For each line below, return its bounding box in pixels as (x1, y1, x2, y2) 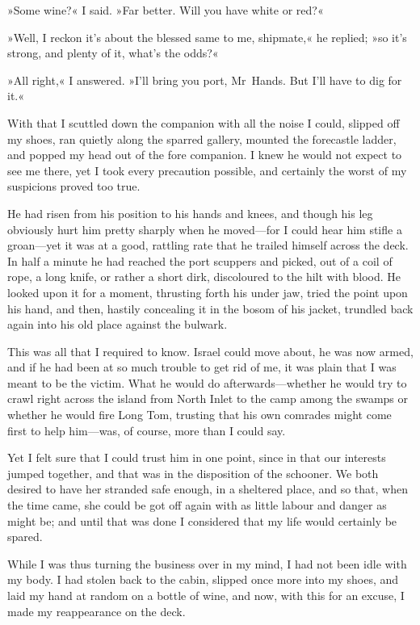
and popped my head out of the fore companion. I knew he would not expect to (7, 146, 402, 163)
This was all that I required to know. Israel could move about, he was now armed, (7, 342, 414, 359)
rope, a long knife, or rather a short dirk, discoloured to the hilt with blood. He (7, 268, 401, 285)
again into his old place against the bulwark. (7, 316, 228, 333)
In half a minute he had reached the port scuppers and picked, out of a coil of (7, 252, 393, 269)
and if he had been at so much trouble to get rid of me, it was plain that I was (7, 359, 397, 375)
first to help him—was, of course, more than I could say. (7, 422, 286, 438)
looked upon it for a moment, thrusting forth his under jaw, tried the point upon (7, 283, 408, 300)
